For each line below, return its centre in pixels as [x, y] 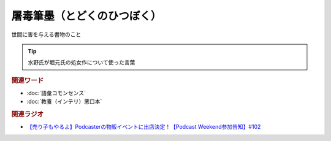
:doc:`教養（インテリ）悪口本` [64, 102]
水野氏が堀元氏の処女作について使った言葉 [82, 63]
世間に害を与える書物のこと [46, 34]
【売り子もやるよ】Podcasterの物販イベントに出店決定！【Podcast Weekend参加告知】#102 [144, 127]
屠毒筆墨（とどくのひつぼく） [86, 16]
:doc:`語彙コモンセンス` [56, 93]
